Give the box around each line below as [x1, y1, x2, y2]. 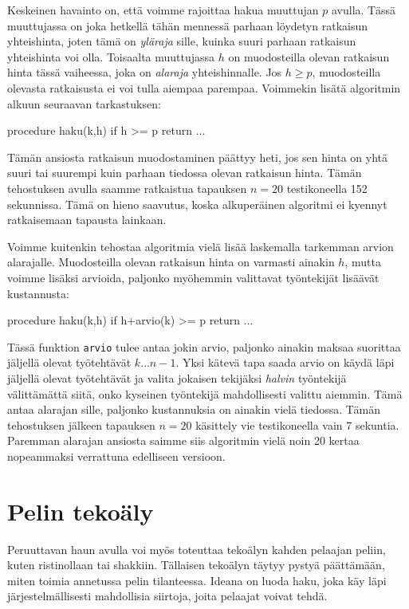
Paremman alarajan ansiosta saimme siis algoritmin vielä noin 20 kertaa [7, 432, 360, 449]
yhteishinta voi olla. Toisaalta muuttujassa [7, 48, 215, 65]
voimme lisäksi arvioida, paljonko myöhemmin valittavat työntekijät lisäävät [7, 269, 380, 285]
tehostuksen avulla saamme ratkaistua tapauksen [7, 179, 247, 196]
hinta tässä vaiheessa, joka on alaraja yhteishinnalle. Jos [7, 64, 282, 81]
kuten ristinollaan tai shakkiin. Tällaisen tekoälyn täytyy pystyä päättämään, [7, 556, 385, 573]
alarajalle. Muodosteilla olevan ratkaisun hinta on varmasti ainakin [7, 253, 335, 270]
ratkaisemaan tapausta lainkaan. [7, 211, 167, 228]
